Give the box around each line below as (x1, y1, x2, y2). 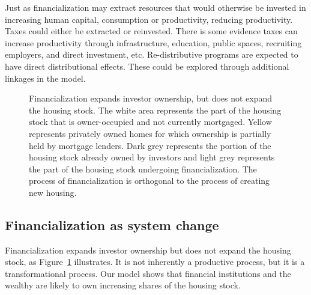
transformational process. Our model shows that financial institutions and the (5, 267, 291, 279)
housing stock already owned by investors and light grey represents (29, 151, 275, 163)
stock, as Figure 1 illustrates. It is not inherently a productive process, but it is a (5, 255, 305, 268)
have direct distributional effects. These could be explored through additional (5, 59, 289, 72)
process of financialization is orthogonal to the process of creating (29, 174, 270, 187)
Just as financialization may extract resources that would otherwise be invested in (5, 1, 306, 13)
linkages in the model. (5, 71, 86, 84)
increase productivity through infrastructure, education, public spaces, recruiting (5, 36, 302, 49)
